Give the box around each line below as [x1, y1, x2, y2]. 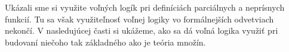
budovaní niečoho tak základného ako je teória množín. [5, 35, 206, 48]
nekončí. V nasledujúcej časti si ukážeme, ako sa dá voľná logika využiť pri [5, 24, 278, 37]
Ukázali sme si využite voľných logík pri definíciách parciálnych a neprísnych [5, 1, 285, 13]
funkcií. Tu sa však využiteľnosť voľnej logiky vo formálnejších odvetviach [5, 12, 274, 25]
